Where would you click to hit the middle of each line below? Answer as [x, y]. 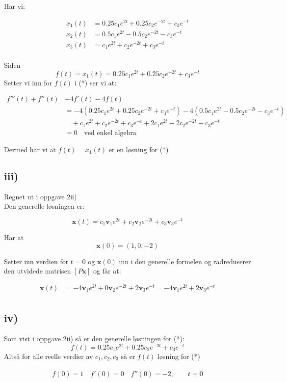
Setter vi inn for [28, 82]
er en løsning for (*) [139, 149]
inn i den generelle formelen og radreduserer [185, 261]
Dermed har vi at [30, 149]
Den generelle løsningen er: [44, 206]
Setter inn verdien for [36, 261]
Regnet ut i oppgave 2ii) [40, 196]
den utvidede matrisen [38, 271]
